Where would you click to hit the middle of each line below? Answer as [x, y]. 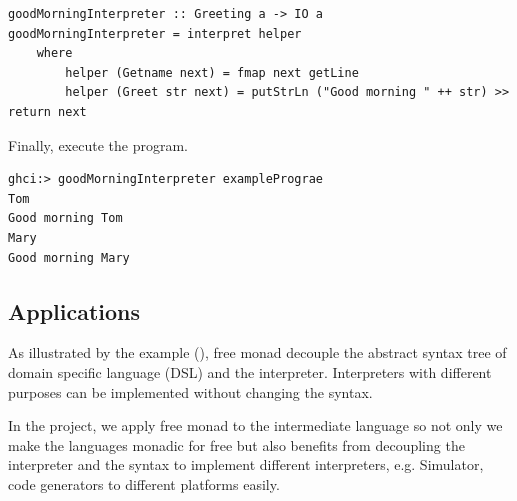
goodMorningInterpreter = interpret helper [155, 33]
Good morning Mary [69, 257]
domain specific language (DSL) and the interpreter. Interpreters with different [250, 371]
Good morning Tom [65, 218]
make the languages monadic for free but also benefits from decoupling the [236, 444]
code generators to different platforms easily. [144, 483]
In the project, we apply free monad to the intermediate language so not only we [255, 425]
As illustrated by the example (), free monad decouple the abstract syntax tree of [257, 352]
